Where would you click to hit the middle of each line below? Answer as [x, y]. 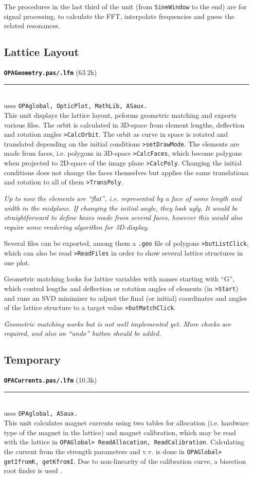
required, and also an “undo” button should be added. [83, 333]
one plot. [17, 262]
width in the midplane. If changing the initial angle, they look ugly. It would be [121, 208]
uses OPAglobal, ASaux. [41, 413]
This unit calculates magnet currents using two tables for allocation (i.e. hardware [126, 423]
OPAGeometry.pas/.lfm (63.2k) [51, 72]
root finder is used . [33, 470]
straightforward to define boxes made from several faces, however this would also [123, 217]
